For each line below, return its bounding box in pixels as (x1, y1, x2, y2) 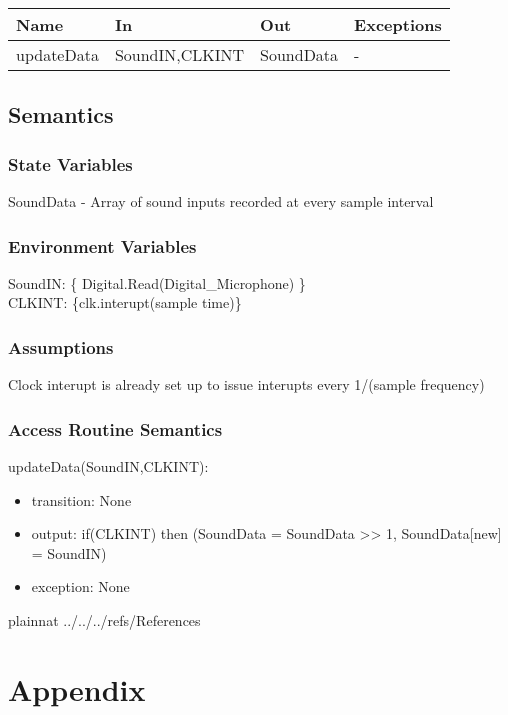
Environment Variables (8, 233, 197, 258)
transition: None (31, 489, 132, 510)
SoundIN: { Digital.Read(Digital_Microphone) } (8, 272, 306, 293)
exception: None (31, 576, 130, 597)
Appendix (8, 668, 146, 709)
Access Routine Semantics (8, 416, 223, 441)
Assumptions (8, 334, 114, 359)
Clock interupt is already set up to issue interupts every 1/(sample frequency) (8, 374, 485, 395)
